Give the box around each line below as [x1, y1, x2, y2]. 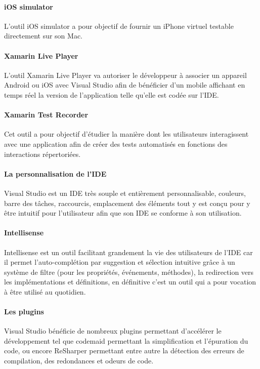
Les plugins [4, 306, 44, 317]
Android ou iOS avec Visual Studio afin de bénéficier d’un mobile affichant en [4, 79, 245, 90]
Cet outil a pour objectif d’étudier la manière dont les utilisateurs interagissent [4, 129, 249, 139]
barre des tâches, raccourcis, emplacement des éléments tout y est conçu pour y [4, 197, 250, 208]
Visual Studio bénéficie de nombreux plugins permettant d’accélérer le [4, 325, 222, 336]
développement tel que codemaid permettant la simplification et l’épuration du [4, 335, 248, 346]
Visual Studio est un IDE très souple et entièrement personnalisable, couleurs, [4, 187, 246, 198]
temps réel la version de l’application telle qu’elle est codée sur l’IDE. [4, 89, 219, 100]
